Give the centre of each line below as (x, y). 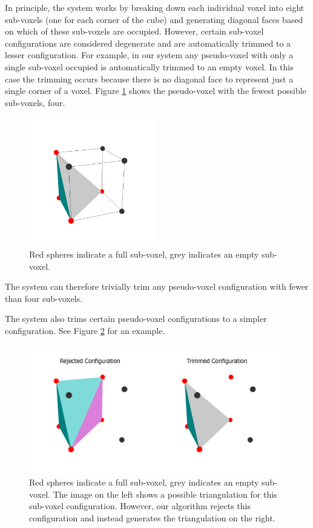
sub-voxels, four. (35, 102)
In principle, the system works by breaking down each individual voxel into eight (155, 7)
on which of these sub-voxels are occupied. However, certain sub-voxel (134, 31)
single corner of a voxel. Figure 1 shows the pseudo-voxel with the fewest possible (156, 91)
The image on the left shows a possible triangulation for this (165, 494)
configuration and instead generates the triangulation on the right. (152, 517)
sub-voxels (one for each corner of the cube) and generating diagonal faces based (154, 19)
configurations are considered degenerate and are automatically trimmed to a (148, 43)
